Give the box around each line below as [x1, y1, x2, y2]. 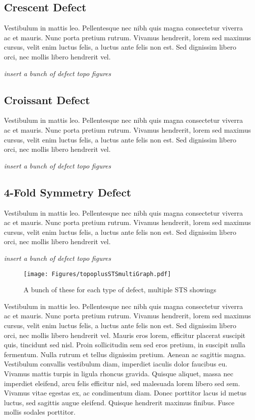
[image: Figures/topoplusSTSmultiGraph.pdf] [24, 270, 171, 278]
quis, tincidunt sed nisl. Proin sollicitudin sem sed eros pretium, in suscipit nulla [4, 339, 246, 350]
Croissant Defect [4, 92, 90, 107]
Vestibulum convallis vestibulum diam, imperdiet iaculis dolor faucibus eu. [4, 359, 228, 369]
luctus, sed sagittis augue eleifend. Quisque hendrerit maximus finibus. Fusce [4, 397, 234, 407]
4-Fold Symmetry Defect [4, 184, 131, 199]
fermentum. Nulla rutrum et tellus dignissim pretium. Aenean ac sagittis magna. [4, 349, 246, 359]
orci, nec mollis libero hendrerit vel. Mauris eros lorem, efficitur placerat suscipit [4, 330, 246, 340]
